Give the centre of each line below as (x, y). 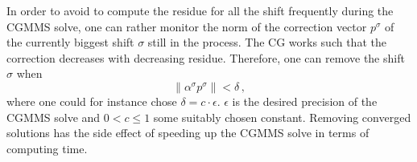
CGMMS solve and (54, 117)
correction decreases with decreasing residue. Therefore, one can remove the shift (206, 57)
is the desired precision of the (305, 101)
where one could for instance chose (92, 101)
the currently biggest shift (70, 42)
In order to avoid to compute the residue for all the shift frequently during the (200, 10)
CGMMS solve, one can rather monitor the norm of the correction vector (187, 26)
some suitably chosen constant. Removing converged (282, 117)
